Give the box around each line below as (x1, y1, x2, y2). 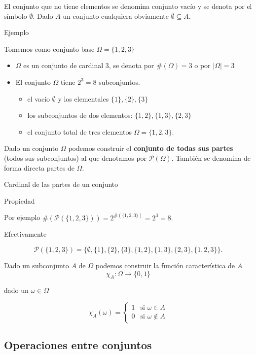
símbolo (4, 10, 27, 21)
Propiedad (4, 195, 35, 206)
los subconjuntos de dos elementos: (27, 110, 133, 120)
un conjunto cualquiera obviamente (63, 10, 169, 21)
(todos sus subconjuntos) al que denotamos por (4, 152, 147, 163)
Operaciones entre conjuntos (4, 337, 152, 353)
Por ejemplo (4, 212, 40, 222)
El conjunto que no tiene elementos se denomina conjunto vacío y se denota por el (4, 1, 252, 11)
